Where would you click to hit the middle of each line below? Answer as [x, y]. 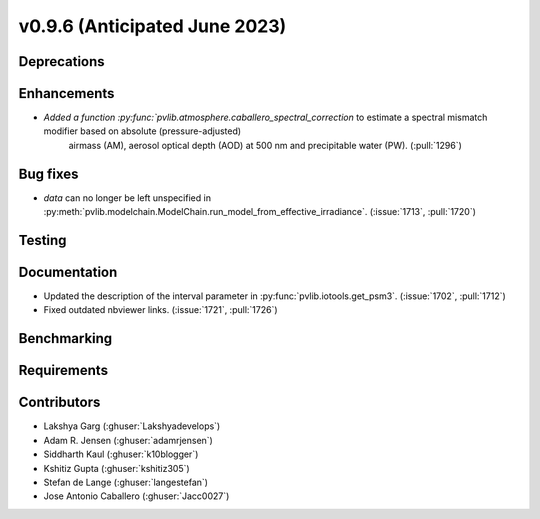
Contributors [59, 402]
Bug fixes [48, 173]
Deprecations [61, 61]
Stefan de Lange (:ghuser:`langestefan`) [126, 482]
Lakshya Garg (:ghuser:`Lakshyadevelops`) [132, 426]
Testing [42, 240]
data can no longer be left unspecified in [127, 197]
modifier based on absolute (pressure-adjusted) [142, 131]
